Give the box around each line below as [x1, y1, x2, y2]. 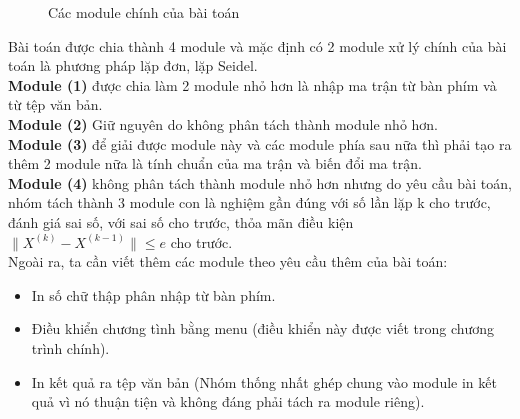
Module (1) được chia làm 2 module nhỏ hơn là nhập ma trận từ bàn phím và [8, 74, 497, 95]
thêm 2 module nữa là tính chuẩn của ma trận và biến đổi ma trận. [8, 153, 422, 174]
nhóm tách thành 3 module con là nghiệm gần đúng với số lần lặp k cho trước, [8, 192, 491, 213]
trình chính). [31, 337, 110, 358]
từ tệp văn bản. [8, 94, 103, 115]
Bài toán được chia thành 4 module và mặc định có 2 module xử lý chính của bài [8, 35, 507, 56]
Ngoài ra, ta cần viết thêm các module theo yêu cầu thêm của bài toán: [8, 251, 448, 272]
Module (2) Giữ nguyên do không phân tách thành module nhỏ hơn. [8, 113, 439, 134]
